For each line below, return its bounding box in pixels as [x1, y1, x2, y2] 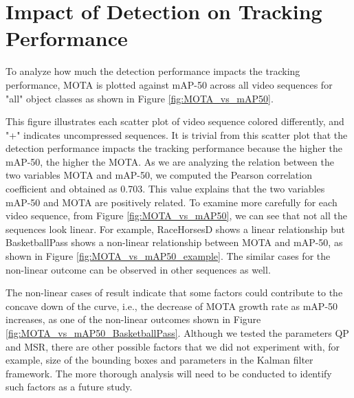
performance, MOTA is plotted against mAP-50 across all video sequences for [5, 77, 333, 91]
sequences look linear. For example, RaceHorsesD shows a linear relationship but [5, 221, 346, 236]
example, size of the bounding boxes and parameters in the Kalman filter [5, 353, 313, 367]
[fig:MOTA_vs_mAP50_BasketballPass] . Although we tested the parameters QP [5, 326, 349, 340]
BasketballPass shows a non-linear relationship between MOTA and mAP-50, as [5, 235, 343, 250]
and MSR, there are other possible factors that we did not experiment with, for [5, 339, 340, 353]
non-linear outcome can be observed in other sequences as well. [5, 262, 271, 276]
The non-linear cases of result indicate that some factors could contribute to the [5, 285, 343, 300]
